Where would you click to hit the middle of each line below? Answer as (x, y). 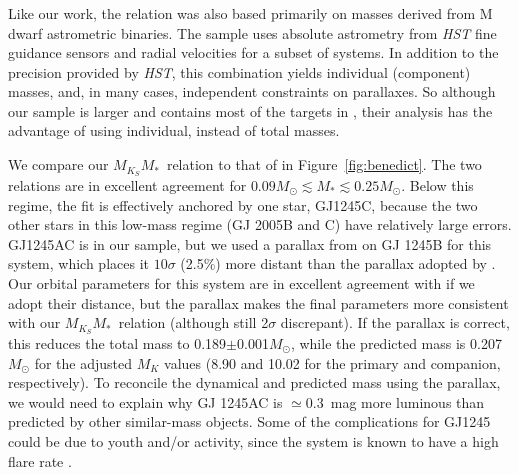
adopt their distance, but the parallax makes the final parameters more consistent (258, 302)
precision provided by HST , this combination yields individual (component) (239, 71)
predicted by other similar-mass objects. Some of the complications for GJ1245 (249, 421)
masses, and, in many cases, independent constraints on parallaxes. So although (252, 91)
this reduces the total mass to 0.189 (117, 342)
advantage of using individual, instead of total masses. (174, 130)
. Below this (437, 184)
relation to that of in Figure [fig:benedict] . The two (324, 164)
